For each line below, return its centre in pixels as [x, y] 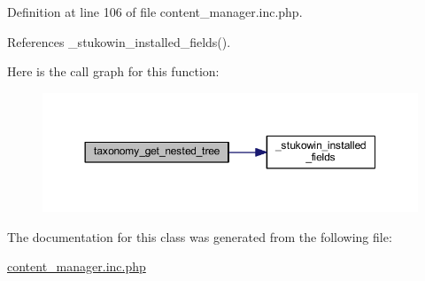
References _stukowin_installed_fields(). [119, 41]
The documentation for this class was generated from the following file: [200, 236]
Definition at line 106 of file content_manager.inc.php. [155, 12]
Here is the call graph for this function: [113, 71]
